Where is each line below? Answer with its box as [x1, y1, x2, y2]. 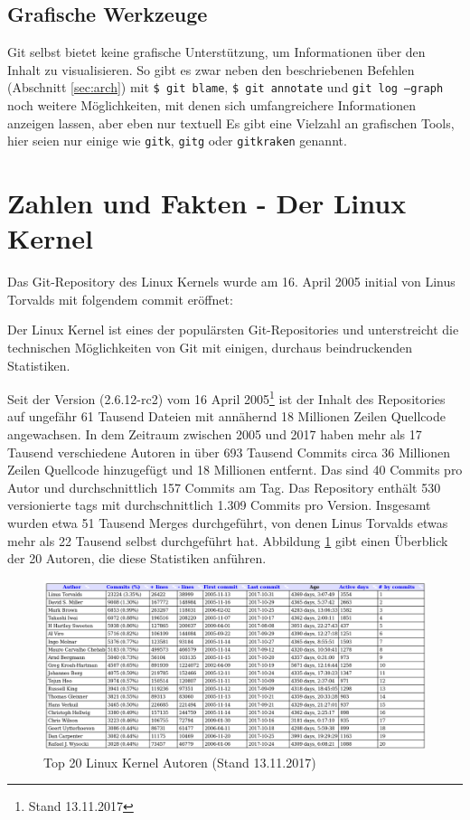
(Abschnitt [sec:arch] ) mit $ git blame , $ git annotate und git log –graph [7, 78, 444, 97]
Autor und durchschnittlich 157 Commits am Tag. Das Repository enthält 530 [7, 477, 441, 496]
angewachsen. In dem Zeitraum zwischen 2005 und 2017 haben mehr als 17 [7, 425, 422, 444]
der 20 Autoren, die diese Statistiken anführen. [7, 549, 267, 568]
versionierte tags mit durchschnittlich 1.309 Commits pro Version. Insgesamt [7, 495, 431, 514]
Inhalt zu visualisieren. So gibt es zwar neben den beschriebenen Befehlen [7, 60, 415, 79]
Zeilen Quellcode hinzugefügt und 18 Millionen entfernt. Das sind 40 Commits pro [7, 460, 463, 479]
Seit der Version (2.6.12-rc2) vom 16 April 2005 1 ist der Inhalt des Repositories [7, 387, 446, 408]
